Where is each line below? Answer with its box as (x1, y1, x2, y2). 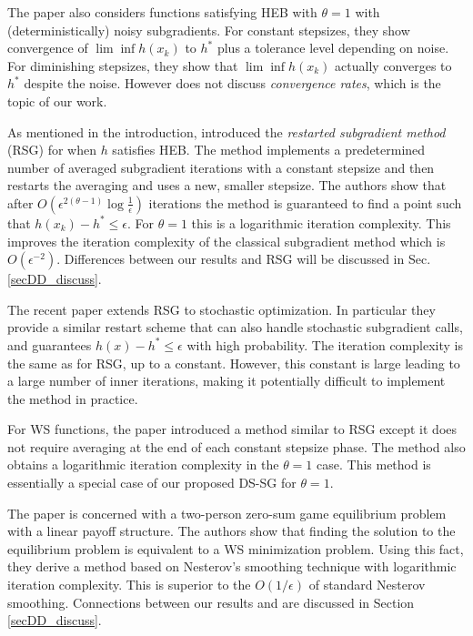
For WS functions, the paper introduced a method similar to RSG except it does (7, 419, 458, 439)
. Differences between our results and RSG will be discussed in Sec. (56, 249, 431, 268)
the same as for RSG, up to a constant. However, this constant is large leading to (7, 353, 460, 372)
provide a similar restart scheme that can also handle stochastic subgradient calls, (7, 318, 463, 337)
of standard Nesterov (308, 575, 426, 594)
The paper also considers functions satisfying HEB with (7, 3, 317, 21)
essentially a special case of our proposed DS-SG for (7, 473, 297, 492)
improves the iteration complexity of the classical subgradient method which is (7, 231, 446, 250)
